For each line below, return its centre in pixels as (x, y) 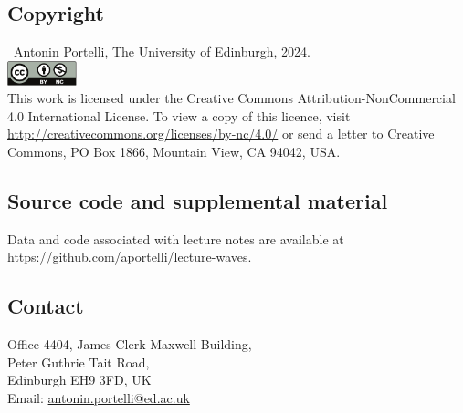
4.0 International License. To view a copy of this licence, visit (179, 115)
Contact (46, 306)
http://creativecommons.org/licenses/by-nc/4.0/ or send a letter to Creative (221, 134)
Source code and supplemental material (198, 201)
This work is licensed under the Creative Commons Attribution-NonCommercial (231, 98)
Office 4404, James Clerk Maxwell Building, (130, 344)
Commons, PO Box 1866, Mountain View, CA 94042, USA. (174, 152)
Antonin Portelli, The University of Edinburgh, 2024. (162, 52)
